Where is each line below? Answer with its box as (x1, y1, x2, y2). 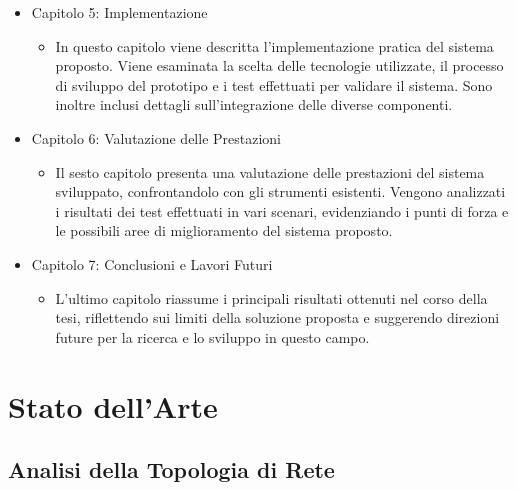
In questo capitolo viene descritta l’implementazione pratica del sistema (55, 35, 494, 56)
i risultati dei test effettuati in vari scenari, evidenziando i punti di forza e (55, 200, 509, 221)
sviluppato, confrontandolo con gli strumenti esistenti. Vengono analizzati (55, 181, 506, 202)
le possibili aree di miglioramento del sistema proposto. (55, 220, 393, 241)
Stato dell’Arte (8, 385, 218, 426)
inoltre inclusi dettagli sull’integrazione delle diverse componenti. (55, 94, 453, 115)
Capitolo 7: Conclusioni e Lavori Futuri (31, 253, 273, 274)
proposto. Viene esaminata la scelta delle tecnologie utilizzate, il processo (55, 55, 504, 76)
